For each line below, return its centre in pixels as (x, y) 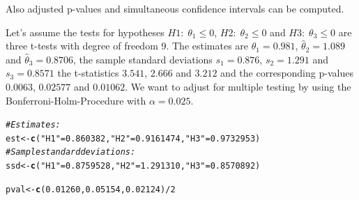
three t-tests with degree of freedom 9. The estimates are (127, 46)
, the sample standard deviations (143, 59)
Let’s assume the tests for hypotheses (85, 32)
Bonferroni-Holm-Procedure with (76, 100)
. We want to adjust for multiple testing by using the (238, 86)
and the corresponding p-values (287, 73)
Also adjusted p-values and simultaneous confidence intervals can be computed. (175, 8)
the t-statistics (88, 73)
